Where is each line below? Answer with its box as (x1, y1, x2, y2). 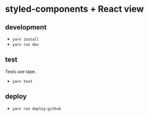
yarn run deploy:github (12, 106, 61, 111)
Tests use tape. (5, 68, 36, 74)
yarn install (12, 37, 39, 42)
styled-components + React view (5, 3, 144, 15)
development (5, 23, 47, 31)
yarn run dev (12, 42, 39, 47)
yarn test (12, 79, 33, 84)
